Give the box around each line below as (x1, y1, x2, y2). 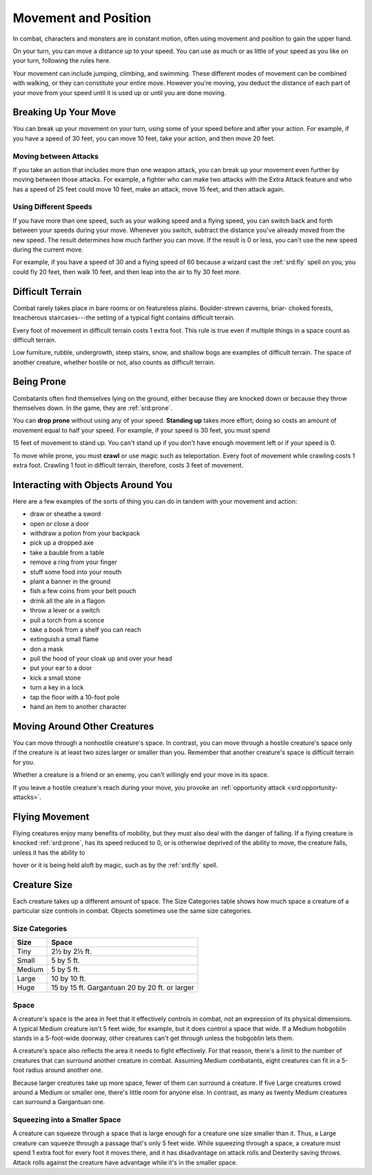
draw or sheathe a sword (30, 510, 101, 518)
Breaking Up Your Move (12, 107, 116, 118)
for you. (12, 758, 35, 766)
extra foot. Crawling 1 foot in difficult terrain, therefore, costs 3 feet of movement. (12, 461, 244, 469)
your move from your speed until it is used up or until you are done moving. (12, 88, 227, 96)
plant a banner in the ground (30, 577, 111, 585)
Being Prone (12, 376, 67, 388)
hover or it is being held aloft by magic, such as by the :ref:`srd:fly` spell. (12, 861, 218, 869)
